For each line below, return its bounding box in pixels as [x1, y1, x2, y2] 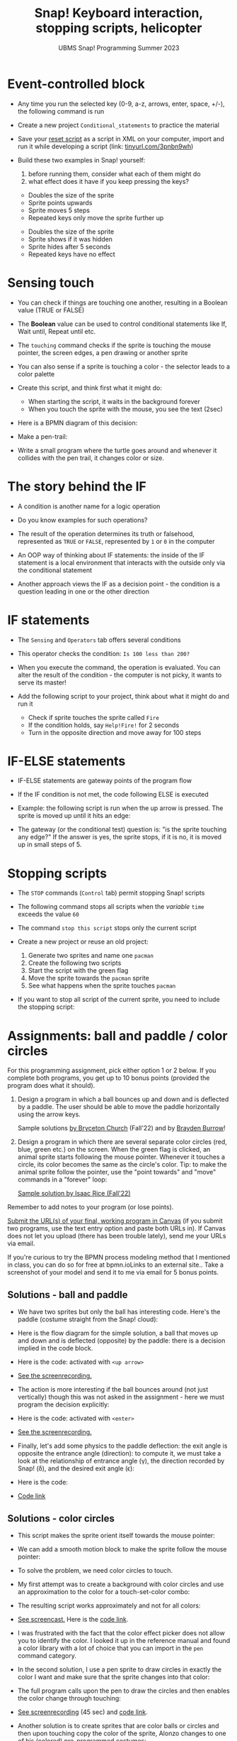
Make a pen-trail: [17, 432, 68, 441]
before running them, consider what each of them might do [28, 169, 201, 178]
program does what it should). [7, 1081, 96, 1090]
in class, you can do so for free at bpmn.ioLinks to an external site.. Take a [7, 1260, 224, 1269]
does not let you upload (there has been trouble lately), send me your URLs [7, 1232, 226, 1240]
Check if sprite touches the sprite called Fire [28, 713, 159, 721]
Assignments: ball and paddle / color [7, 1027, 228, 1044]
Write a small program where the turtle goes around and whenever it [17, 446, 217, 454]
